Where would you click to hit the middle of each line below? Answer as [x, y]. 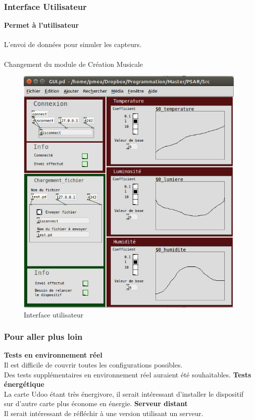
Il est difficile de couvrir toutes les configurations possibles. [93, 365]
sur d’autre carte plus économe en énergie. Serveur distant [96, 403]
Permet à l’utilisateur [42, 25]
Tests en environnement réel [53, 355]
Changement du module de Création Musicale [74, 64]
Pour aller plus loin [43, 337]
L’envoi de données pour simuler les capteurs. [73, 44]
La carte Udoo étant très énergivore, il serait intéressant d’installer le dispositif [124, 394]
